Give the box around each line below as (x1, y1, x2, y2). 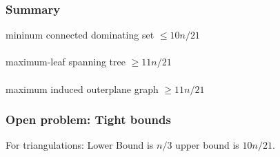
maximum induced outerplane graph (6, 81, 159, 96)
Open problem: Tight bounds (6, 111, 171, 128)
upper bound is (175, 138, 239, 152)
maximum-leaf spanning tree (6, 54, 126, 69)
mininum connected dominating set (6, 28, 154, 42)
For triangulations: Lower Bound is (6, 138, 154, 152)
